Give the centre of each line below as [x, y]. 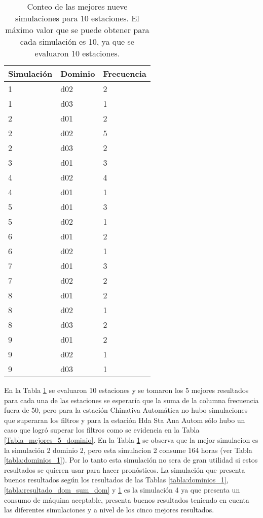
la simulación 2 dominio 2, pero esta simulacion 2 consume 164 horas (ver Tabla [128, 450]
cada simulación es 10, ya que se [77, 41]
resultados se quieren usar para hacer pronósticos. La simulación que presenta [125, 469]
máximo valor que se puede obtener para [77, 30]
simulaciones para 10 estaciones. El [77, 18]
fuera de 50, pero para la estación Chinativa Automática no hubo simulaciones [126, 410]
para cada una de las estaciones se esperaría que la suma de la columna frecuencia [131, 400]
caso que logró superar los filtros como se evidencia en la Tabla [102, 430]
